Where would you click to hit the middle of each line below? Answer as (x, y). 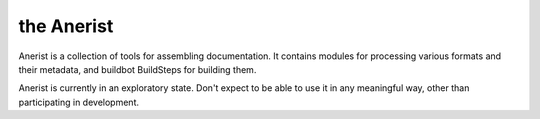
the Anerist (66, 26)
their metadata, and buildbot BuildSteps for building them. (137, 69)
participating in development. (79, 102)
